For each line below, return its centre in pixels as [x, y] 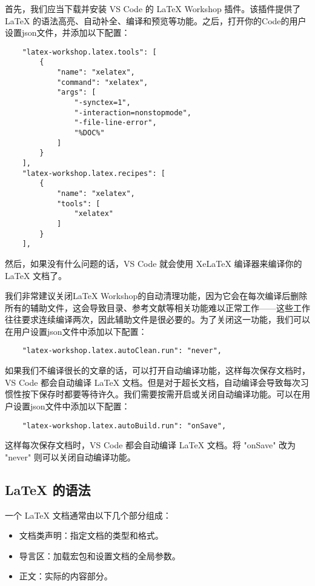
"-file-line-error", [115, 123]
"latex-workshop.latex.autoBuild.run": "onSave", [124, 426]
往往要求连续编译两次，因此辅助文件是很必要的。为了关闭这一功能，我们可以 [157, 319]
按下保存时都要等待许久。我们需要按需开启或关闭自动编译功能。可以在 [161, 394]
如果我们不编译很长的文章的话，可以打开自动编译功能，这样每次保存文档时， [157, 370]
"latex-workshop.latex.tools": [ [89, 52]
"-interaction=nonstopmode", [133, 113]
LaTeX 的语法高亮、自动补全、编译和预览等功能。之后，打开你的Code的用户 [156, 20]
